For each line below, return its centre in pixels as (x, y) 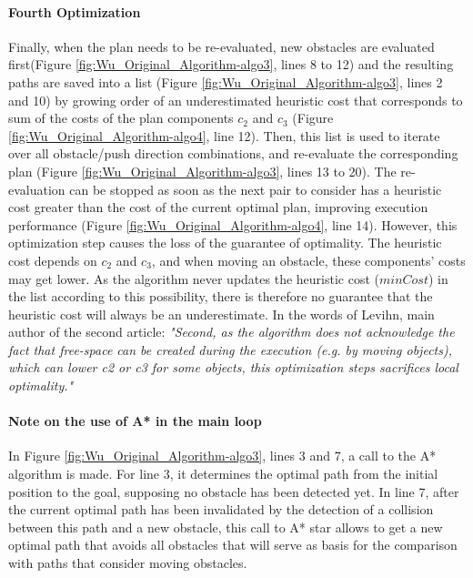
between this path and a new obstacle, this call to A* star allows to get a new (226, 527)
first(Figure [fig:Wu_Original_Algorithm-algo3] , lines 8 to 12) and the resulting (231, 64)
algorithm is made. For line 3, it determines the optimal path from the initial (223, 474)
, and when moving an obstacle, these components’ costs (308, 260)
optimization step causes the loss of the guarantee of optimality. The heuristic (225, 243)
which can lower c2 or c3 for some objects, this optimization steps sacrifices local (233, 367)
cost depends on (53, 260)
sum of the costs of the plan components (121, 118)
